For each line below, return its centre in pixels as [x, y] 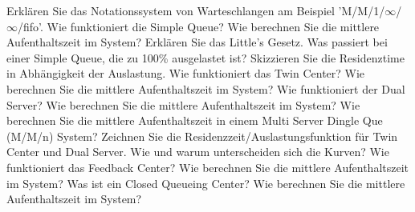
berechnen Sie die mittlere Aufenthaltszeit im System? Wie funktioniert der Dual [206, 88]
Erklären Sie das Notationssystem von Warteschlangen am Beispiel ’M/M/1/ [196, 10]
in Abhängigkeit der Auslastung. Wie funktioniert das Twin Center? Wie [186, 73]
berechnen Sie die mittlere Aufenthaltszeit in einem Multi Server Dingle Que [195, 120]
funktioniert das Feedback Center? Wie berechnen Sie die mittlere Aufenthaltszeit [208, 167]
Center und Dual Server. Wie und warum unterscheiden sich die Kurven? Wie [198, 152]
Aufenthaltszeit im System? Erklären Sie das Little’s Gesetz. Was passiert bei [197, 42]
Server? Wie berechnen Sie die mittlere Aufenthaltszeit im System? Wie [183, 104]
